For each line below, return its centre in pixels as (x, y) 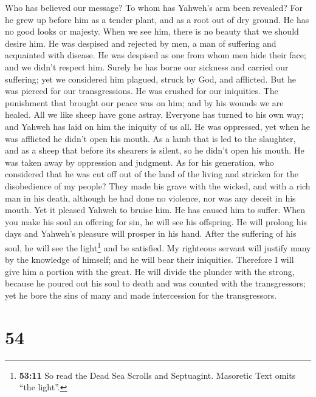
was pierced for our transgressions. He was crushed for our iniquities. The (142, 91)
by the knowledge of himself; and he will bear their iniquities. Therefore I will (149, 260)
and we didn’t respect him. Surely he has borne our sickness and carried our (147, 66)
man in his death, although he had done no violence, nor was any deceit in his (150, 198)
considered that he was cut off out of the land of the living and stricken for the (152, 174)
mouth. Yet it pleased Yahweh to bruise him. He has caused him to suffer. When (155, 210)
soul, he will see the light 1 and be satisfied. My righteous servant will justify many (158, 246)
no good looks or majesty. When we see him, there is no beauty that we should (152, 31)
